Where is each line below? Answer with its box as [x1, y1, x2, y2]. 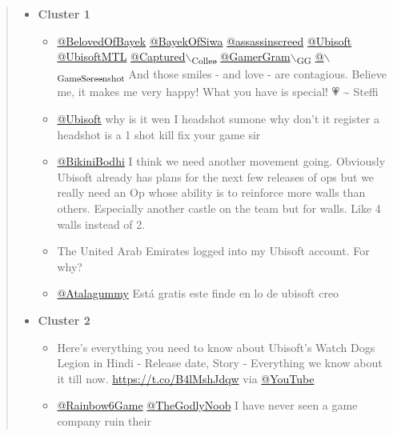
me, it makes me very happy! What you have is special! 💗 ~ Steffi [57, 83, 379, 100]
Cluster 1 [38, 6, 90, 22]
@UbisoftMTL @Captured [57, 48, 186, 65]
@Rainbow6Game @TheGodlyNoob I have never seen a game [57, 397, 358, 414]
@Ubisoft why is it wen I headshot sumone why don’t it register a [57, 110, 379, 127]
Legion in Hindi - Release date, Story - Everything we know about [57, 354, 383, 371]
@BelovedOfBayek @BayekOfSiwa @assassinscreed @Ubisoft [57, 32, 352, 49]
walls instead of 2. [57, 215, 146, 232]
